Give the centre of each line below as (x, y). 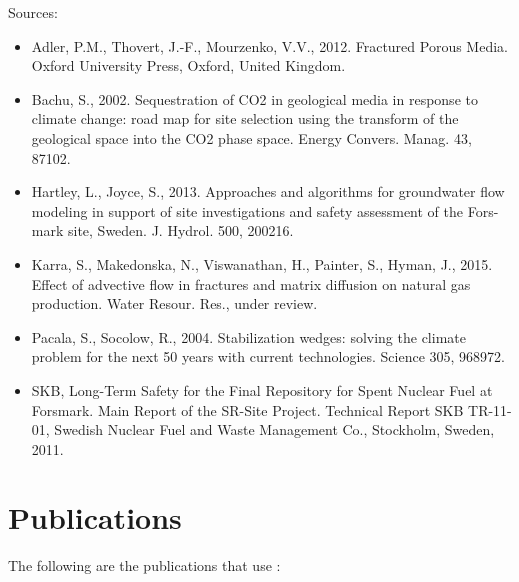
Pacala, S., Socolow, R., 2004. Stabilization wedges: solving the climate (248, 336)
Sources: (33, 12)
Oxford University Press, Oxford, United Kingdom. (188, 65)
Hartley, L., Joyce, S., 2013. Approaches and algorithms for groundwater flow (268, 191)
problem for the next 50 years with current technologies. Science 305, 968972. (268, 356)
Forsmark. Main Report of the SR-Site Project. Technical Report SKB (247, 409)
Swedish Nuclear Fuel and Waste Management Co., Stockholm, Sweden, (274, 429)
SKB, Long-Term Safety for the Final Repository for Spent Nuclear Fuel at (262, 389)
